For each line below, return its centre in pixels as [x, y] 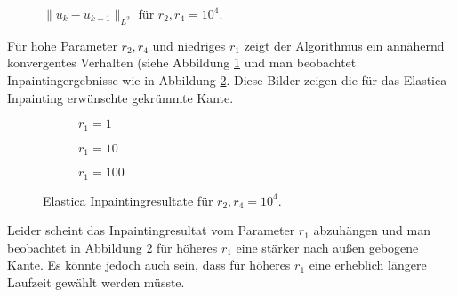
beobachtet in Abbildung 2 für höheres [112, 247]
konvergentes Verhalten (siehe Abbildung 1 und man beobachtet [182, 63]
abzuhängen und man [372, 230]
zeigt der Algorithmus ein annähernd [344, 45]
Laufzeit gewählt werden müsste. [96, 281]
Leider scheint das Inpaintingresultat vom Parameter [151, 230]
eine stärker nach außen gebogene [327, 247]
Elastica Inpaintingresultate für [128, 200]
